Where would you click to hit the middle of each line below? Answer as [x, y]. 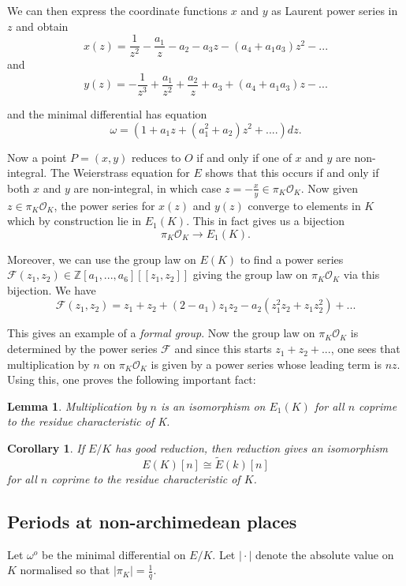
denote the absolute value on [325, 554]
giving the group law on [250, 274]
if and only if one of [244, 157]
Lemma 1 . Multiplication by [77, 406]
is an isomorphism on [213, 406]
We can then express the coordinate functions [117, 10]
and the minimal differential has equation [107, 113]
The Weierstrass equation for [120, 173]
